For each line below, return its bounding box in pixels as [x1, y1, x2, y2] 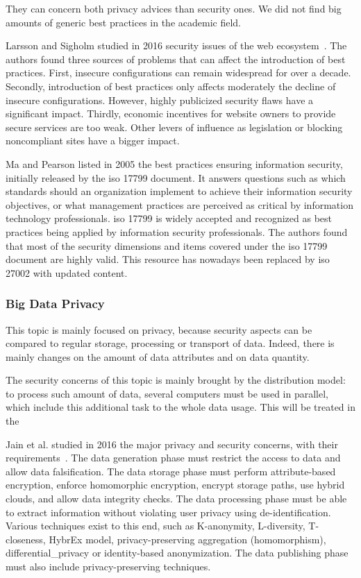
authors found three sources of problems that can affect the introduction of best [6, 51, 346, 66]
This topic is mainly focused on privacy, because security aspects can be [6, 322, 312, 337]
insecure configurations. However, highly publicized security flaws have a [6, 92, 314, 107]
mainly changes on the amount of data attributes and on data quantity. [6, 349, 310, 364]
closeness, [6, 532, 46, 546]
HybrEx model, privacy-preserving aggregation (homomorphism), [49, 532, 326, 546]
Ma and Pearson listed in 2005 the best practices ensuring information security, [6, 156, 343, 171]
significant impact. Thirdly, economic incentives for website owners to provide [6, 106, 336, 121]
